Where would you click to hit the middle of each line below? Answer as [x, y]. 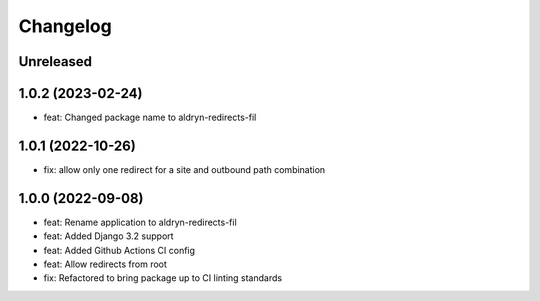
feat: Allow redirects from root [105, 264]
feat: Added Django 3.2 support [108, 236]
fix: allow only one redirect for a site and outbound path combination [184, 169]
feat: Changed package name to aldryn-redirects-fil [150, 117]
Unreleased [55, 61]
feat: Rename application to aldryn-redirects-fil [140, 222]
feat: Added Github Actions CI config [119, 250]
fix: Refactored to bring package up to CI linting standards [163, 278]
